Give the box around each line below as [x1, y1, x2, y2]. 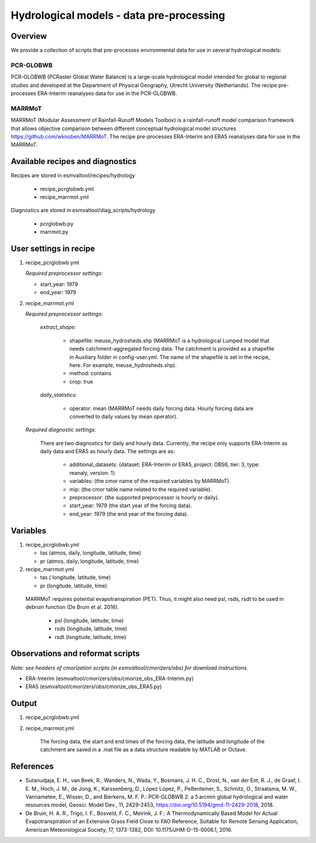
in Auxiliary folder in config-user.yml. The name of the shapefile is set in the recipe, [69, 353, 270, 361]
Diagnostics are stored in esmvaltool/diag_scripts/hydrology [11, 207, 156, 214]
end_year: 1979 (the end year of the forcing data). [69, 510, 188, 517]
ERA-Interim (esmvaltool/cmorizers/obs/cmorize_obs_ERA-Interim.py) [25, 675, 194, 682]
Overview [11, 31, 47, 41]
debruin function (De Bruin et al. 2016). [25, 604, 119, 611]
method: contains [69, 370, 112, 377]
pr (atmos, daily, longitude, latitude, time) [40, 558, 139, 565]
